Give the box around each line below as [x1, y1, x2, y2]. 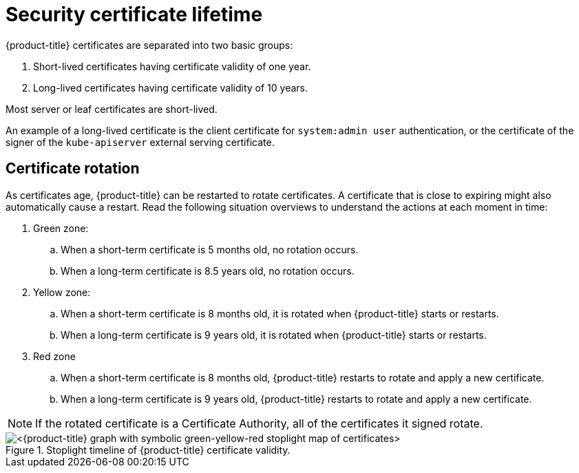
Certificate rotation [6, 160, 140, 178]
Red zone [33, 350, 76, 362]
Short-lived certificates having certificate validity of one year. [33, 60, 311, 72]
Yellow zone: [33, 286, 91, 298]
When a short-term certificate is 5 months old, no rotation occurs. [61, 243, 359, 255]
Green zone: [33, 222, 89, 234]
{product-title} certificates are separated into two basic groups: [6, 39, 293, 51]
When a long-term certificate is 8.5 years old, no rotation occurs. [61, 264, 355, 277]
